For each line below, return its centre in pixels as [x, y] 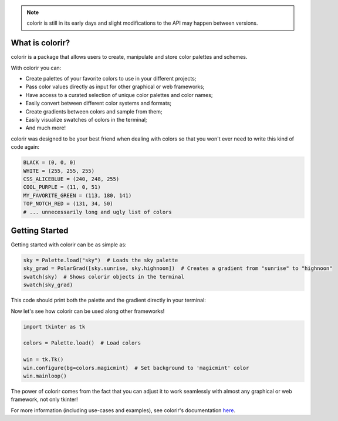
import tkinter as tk [54, 327]
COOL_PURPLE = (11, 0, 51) [62, 187]
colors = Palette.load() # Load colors [82, 343]
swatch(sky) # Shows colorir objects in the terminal [104, 277]
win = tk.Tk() [43, 360]
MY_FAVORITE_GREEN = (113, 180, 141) [77, 195]
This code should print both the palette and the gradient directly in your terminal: [109, 300]
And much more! [46, 128]
